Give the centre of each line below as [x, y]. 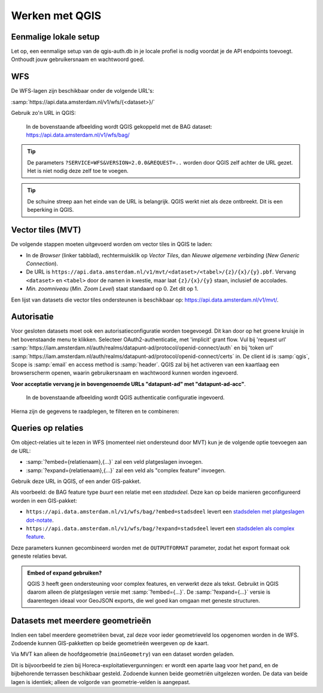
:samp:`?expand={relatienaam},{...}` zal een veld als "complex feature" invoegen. [126, 470]
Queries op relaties [47, 428]
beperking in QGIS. [51, 210]
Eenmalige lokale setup [55, 37]
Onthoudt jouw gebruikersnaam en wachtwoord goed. [78, 59]
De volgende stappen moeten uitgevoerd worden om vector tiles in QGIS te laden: [112, 244]
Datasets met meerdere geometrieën [81, 620]
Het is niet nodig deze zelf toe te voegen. [78, 171]
